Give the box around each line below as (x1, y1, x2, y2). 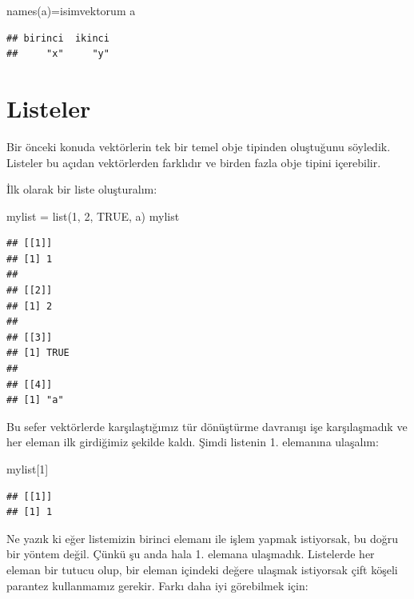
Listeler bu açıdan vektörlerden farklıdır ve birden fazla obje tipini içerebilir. (6, 154, 381, 170)
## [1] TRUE (6, 347, 70, 359)
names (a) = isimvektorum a (6, 2, 136, 18)
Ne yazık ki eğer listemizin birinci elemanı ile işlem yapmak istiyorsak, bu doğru (6, 529, 399, 546)
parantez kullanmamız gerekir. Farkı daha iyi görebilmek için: (6, 577, 309, 593)
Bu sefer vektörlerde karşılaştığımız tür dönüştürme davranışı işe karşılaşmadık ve (6, 417, 408, 434)
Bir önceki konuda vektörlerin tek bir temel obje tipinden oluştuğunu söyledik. (6, 138, 391, 154)
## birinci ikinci (6, 32, 109, 44)
